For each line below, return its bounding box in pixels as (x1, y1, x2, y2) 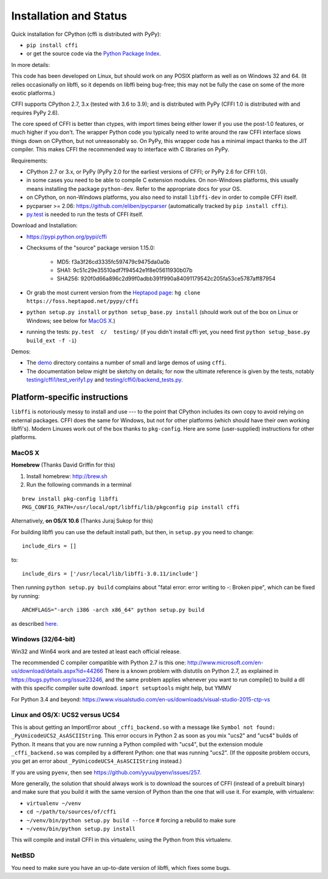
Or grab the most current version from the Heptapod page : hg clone (26, 289, 200, 296)
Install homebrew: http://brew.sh (26, 472, 108, 480)
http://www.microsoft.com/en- (187, 659, 264, 666)
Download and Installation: (11, 222, 78, 229)
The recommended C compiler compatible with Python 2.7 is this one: (11, 659, 186, 666)
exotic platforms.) (11, 89, 55, 97)
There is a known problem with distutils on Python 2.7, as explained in (104, 667, 279, 675)
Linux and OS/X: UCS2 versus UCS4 (11, 710, 120, 719)
